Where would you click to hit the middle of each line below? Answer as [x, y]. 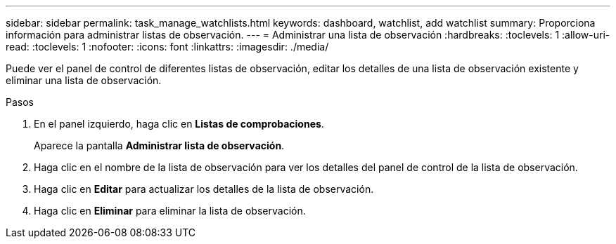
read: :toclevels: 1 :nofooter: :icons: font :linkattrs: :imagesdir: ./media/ [167, 47]
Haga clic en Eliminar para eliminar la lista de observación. [170, 211]
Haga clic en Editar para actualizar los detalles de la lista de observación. [204, 189]
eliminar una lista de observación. [84, 80]
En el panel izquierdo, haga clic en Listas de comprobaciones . [179, 124]
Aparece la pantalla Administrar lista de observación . [159, 145]
